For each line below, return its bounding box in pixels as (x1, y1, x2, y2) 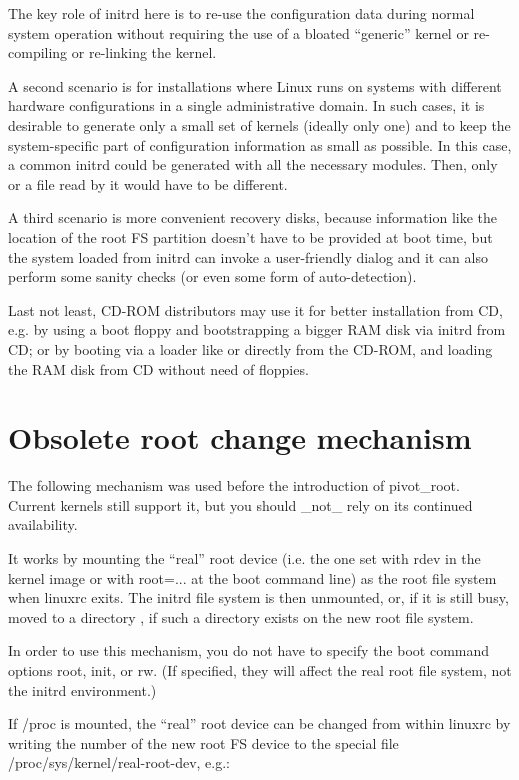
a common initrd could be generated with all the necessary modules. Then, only (8, 154, 498, 175)
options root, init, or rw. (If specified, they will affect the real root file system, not (8, 659, 512, 680)
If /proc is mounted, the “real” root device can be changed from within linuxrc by (8, 713, 511, 734)
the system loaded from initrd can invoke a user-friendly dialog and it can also (8, 246, 488, 267)
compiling (8, 42, 68, 63)
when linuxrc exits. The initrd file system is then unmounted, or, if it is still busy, (8, 587, 509, 608)
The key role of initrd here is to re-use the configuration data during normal (8, 3, 475, 23)
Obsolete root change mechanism (8, 417, 472, 458)
